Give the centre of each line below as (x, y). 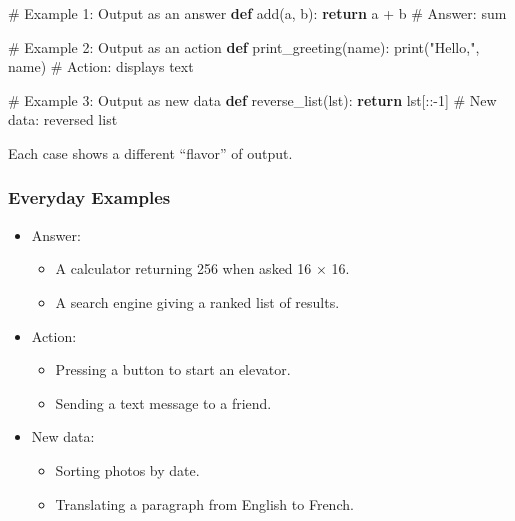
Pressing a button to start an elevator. (173, 369)
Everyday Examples (89, 197)
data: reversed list (63, 119)
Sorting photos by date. (127, 469)
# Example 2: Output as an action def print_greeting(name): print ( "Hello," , (244, 46)
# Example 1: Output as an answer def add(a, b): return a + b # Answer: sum (257, 13)
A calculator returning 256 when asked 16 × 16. (202, 268)
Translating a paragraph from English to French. (204, 503)
